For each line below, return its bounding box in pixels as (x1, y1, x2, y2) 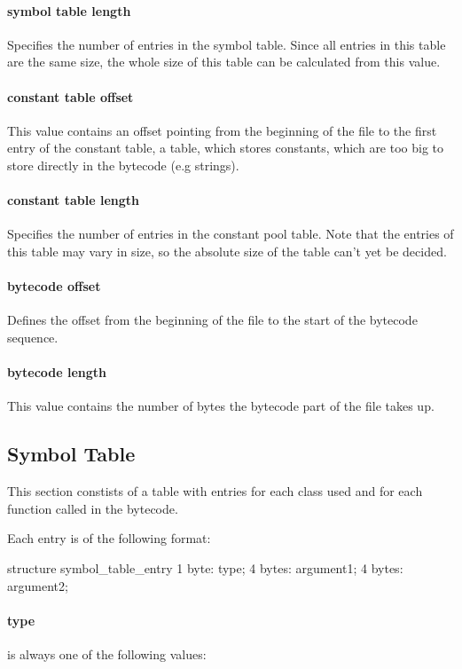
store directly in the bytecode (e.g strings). (7, 155, 239, 174)
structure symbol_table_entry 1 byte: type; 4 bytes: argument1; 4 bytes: (7, 558, 403, 577)
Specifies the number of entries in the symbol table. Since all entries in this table (7, 35, 446, 53)
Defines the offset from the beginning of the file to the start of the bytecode (7, 311, 418, 329)
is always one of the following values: (7, 644, 207, 663)
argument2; (7, 576, 68, 594)
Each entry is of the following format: (7, 529, 211, 547)
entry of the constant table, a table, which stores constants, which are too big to (7, 138, 444, 157)
